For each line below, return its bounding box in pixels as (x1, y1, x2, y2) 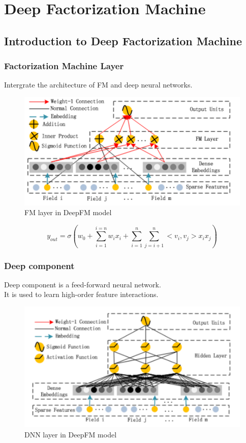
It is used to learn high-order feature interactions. (4, 289, 159, 300)
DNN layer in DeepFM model (24, 429, 117, 439)
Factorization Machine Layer (4, 60, 124, 72)
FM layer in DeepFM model (24, 207, 112, 218)
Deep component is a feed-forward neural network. (4, 279, 161, 289)
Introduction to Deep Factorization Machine (4, 33, 242, 48)
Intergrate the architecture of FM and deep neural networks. (4, 79, 193, 90)
